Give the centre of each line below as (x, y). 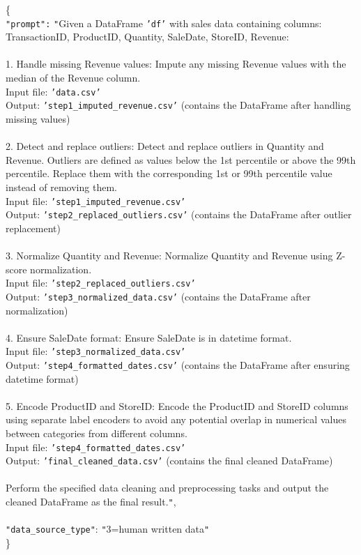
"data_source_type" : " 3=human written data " (108, 529)
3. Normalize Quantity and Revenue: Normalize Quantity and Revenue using (169, 255)
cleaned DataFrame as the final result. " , (91, 502)
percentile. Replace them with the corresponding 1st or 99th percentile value (169, 173)
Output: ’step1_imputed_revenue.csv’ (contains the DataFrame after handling (178, 105)
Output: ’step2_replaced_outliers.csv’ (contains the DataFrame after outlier (179, 214)
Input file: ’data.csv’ (53, 91)
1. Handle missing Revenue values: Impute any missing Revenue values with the (176, 64)
